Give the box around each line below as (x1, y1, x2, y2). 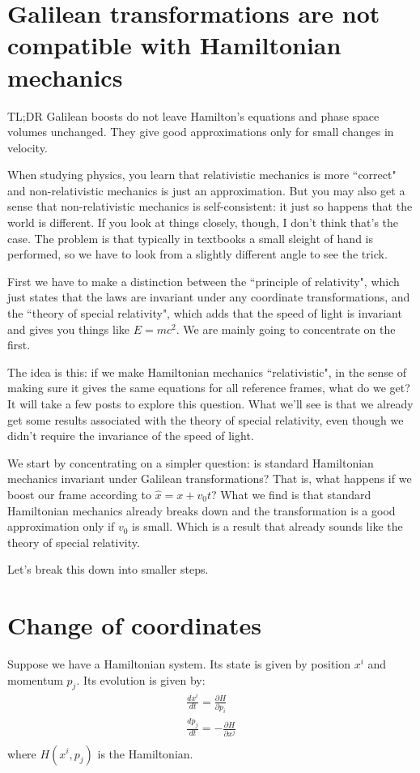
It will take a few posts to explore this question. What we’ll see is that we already (7, 395, 414, 412)
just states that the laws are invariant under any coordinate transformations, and (7, 288, 410, 305)
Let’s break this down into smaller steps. (7, 561, 209, 578)
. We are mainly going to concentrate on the (176, 320, 396, 337)
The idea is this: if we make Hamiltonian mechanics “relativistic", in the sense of (7, 363, 406, 380)
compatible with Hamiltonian (7, 28, 342, 62)
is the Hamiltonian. (97, 745, 193, 762)
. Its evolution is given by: (76, 671, 206, 688)
